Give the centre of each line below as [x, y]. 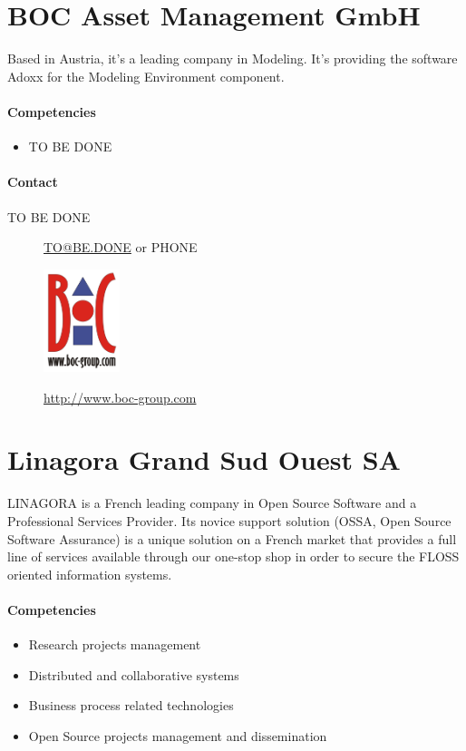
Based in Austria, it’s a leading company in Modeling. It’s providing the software [233, 59]
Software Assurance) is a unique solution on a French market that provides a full [232, 538]
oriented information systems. [90, 574]
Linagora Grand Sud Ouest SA [204, 459]
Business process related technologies [131, 705]
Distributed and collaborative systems [134, 674]
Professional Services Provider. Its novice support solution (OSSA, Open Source [229, 520]
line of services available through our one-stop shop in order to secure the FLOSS [233, 556]
